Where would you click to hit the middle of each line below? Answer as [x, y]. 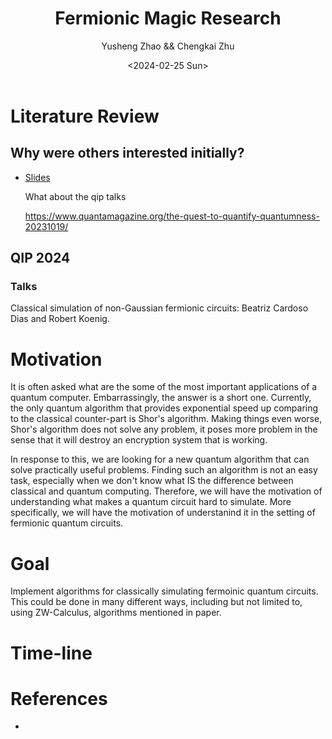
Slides [37, 177]
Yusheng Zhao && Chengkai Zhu [168, 46]
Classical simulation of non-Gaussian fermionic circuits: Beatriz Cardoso [159, 308]
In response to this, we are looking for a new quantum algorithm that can [160, 459]
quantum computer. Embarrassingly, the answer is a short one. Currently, [161, 398]
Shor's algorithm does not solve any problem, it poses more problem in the [164, 429]
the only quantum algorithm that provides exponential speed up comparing [164, 408]
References [59, 698]
